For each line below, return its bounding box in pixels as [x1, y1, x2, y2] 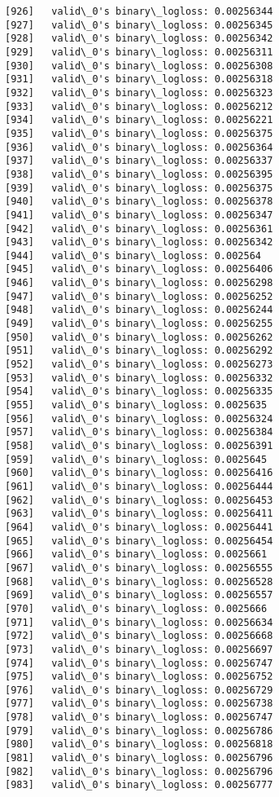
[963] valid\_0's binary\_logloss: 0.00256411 [5, 508, 273, 520]
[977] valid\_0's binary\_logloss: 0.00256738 [5, 698, 273, 710]
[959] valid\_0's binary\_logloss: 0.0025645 [5, 453, 268, 465]
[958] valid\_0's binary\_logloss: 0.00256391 [5, 440, 273, 451]
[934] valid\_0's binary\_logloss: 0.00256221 [5, 114, 273, 126]
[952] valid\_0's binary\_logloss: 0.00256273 [5, 359, 273, 371]
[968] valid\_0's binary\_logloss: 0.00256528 [5, 575, 273, 588]
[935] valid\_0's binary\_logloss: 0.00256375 [5, 127, 273, 139]
